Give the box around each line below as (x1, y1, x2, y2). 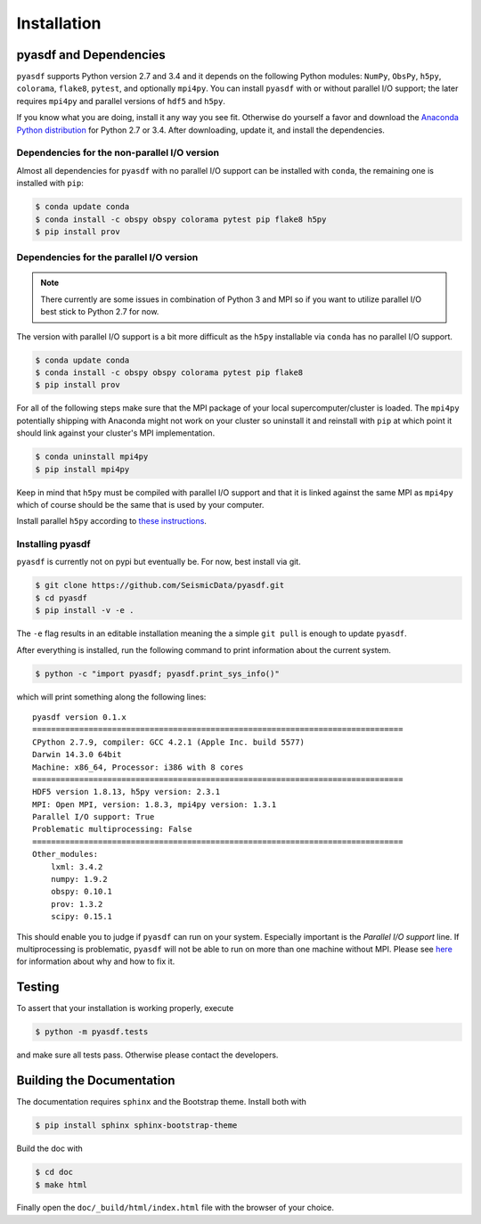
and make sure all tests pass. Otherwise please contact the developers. (16, 1049, 279, 1060)
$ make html (35, 1179, 88, 1189)
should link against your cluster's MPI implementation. (16, 428, 216, 438)
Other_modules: (32, 849, 99, 860)
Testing (16, 980, 60, 995)
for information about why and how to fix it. (16, 956, 175, 967)
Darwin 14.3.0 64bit (32, 749, 122, 760)
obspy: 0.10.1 (50, 886, 113, 897)
